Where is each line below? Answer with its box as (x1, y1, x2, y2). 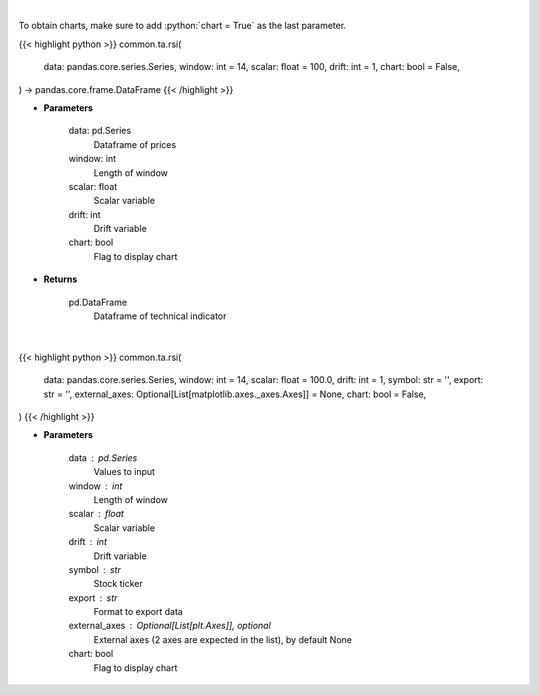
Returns (43, 273, 78, 285)
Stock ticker (93, 578, 144, 590)
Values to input (93, 466, 155, 478)
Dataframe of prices (93, 138, 177, 150)
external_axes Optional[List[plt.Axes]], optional (68, 620, 272, 632)
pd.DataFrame (68, 296, 128, 308)
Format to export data (93, 606, 184, 618)
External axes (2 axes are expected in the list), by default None (93, 633, 352, 645)
